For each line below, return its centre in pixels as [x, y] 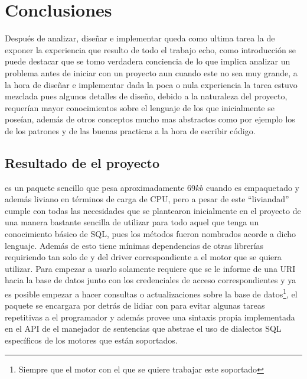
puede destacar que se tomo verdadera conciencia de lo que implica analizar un [148, 61]
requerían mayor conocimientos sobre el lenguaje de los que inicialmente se [140, 107]
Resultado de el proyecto [82, 162]
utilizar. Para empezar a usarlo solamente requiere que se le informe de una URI [150, 268]
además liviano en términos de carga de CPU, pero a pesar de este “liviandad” [147, 199]
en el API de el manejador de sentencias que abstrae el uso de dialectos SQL [143, 328]
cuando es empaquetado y [253, 187]
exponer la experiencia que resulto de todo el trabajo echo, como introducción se [151, 49]
